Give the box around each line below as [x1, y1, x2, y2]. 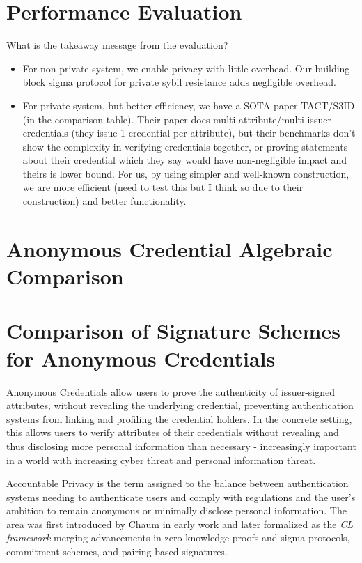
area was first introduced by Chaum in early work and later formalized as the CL [6, 516, 354, 531]
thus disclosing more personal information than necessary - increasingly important [6, 438, 356, 453]
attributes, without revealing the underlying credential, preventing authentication [6, 398, 354, 412]
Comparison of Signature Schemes [6, 316, 340, 345]
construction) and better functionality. [22, 194, 187, 208]
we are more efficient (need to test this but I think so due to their [22, 180, 304, 194]
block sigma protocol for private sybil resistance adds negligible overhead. [22, 75, 336, 89]
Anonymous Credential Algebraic [6, 234, 333, 263]
